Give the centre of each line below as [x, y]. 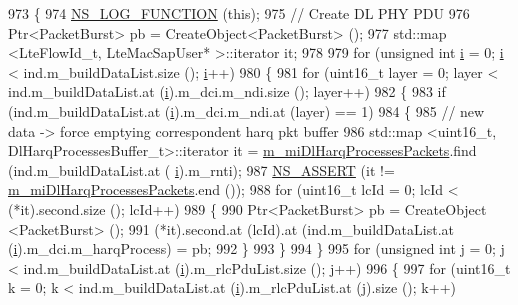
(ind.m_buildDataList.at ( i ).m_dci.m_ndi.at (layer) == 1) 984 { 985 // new [246, 110]
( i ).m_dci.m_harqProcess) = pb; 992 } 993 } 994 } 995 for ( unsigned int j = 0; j [256, 248]
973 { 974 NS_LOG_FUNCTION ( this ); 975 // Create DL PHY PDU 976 [239, 13]
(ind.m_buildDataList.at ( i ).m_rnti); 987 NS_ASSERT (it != [201, 169]
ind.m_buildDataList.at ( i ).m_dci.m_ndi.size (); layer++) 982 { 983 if [227, 91]
